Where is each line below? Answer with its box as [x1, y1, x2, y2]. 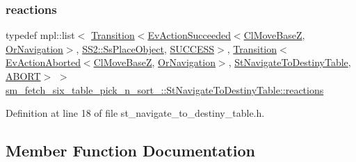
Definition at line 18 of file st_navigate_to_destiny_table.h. [6, 106, 265, 120]
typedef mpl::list [6, 28, 75, 42]
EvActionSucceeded [147, 28, 231, 42]
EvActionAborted [6, 55, 81, 70]
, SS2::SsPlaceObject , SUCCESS [76, 41, 215, 56]
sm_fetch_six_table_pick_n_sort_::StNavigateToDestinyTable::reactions [6, 82, 324, 97]
